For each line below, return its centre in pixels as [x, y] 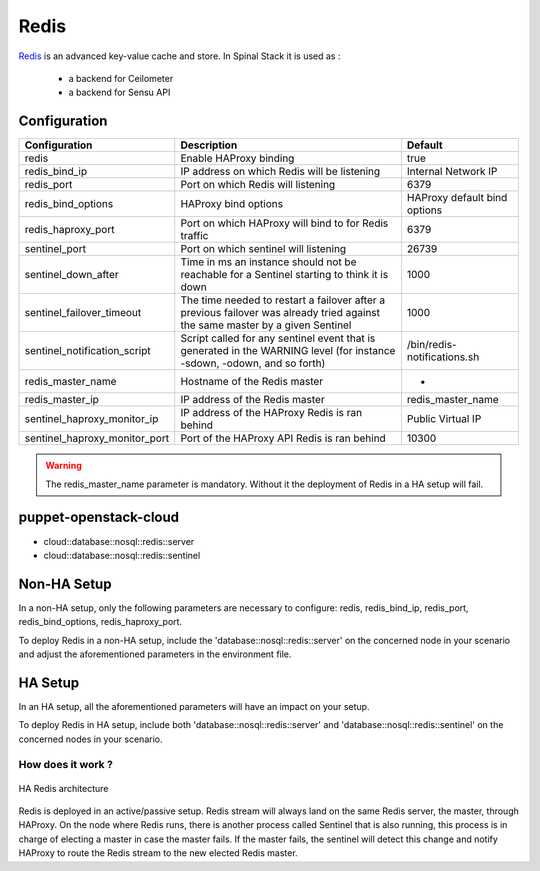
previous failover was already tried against [280, 313]
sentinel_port [55, 249]
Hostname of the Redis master [252, 382]
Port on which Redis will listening [258, 185]
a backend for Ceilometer [121, 78]
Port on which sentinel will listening [263, 249]
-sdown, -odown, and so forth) [253, 363]
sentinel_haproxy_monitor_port [97, 438]
